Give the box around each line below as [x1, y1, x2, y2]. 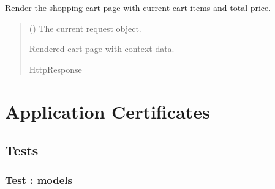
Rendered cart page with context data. [29, 42, 175, 55]
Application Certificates [5, 98, 210, 124]
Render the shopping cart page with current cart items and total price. [5, 1, 271, 13]
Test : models [5, 172, 72, 188]
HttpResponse [29, 62, 82, 75]
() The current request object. [29, 21, 141, 34]
